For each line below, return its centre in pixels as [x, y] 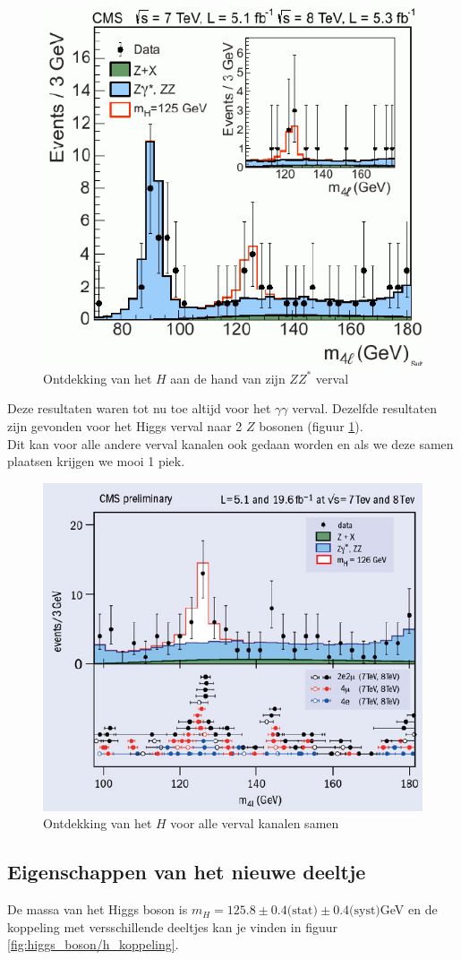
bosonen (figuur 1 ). [311, 426]
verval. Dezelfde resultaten [364, 408]
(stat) [303, 911]
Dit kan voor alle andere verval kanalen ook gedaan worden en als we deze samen [230, 443]
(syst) [365, 911]
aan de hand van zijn [228, 378]
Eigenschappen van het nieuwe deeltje [187, 872]
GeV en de [409, 909]
